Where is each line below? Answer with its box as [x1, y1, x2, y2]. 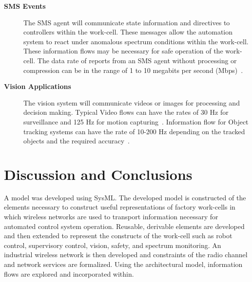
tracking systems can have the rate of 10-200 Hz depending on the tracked [23, 126, 245, 136]
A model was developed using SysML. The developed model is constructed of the [4, 192, 246, 202]
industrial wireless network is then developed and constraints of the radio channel [4, 249, 248, 260]
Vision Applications [4, 81, 71, 91]
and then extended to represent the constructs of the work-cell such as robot [4, 230, 233, 241]
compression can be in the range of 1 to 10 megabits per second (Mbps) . [23, 65, 243, 75]
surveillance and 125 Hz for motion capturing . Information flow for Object [23, 116, 249, 126]
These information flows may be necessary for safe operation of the [23, 46, 223, 56]
